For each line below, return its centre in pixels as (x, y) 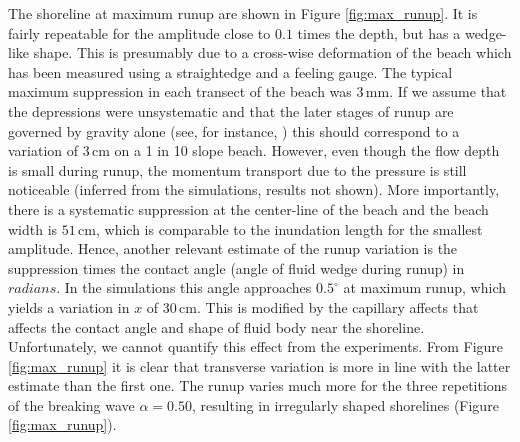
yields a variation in (69, 306)
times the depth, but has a (379, 32)
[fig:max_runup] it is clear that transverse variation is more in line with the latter (259, 365)
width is (33, 228)
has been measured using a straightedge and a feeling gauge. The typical (230, 71)
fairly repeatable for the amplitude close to (139, 32)
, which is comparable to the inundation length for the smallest (289, 228)
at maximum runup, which (424, 287)
